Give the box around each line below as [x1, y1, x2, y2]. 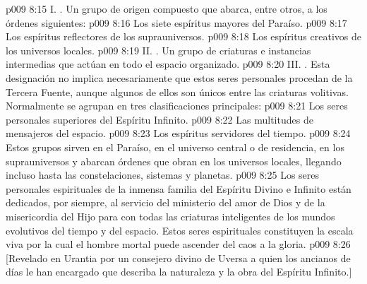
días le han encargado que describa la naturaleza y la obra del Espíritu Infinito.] [6, 264, 352, 279]
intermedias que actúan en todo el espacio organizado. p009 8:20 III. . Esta [6, 57, 330, 71]
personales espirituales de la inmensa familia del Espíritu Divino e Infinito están [6, 181, 351, 196]
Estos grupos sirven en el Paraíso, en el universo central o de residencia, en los [6, 139, 344, 154]
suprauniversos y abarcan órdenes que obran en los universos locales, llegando [6, 153, 342, 168]
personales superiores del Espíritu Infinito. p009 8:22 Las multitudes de [6, 112, 313, 126]
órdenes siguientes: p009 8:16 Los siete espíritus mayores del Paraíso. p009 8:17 [6, 15, 347, 30]
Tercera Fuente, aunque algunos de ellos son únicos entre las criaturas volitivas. [6, 84, 349, 99]
